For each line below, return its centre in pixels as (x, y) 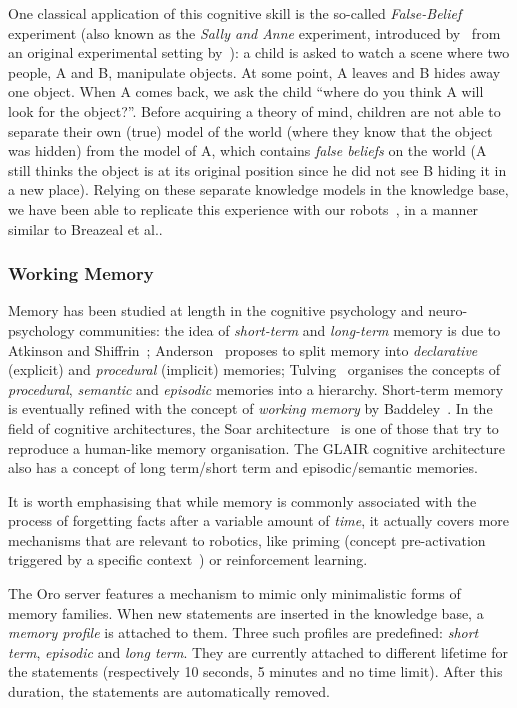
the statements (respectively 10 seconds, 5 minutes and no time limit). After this (255, 671)
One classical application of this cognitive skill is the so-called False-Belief (235, 13)
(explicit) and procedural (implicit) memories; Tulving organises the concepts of (254, 369)
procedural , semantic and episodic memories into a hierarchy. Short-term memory (256, 388)
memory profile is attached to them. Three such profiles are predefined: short (243, 632)
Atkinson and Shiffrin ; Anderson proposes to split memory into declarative (243, 349)
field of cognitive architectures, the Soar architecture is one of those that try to (253, 427)
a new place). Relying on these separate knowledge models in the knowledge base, (258, 189)
